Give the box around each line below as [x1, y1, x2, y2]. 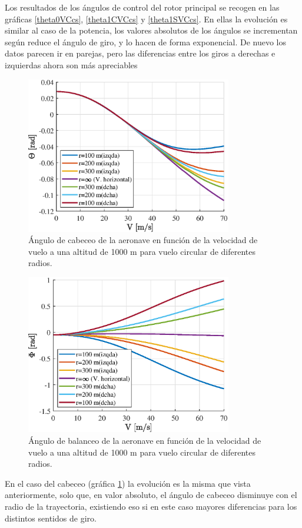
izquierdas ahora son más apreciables [5, 58, 138, 71]
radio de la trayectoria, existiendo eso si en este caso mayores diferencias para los [5, 500, 297, 512]
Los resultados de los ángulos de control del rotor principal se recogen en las [5, 1, 280, 13]
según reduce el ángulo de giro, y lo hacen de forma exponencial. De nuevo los [5, 35, 287, 48]
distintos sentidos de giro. [5, 512, 97, 524]
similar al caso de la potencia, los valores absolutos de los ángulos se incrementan [5, 24, 298, 36]
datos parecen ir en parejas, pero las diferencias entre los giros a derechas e [5, 47, 276, 59]
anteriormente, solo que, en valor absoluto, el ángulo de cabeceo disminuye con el [5, 489, 297, 501]
